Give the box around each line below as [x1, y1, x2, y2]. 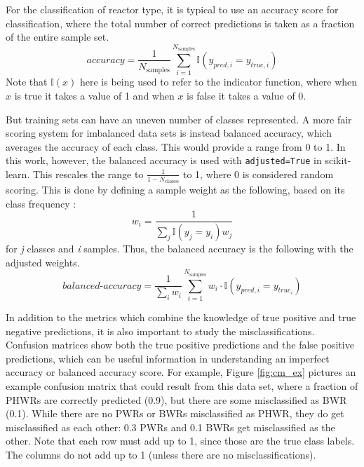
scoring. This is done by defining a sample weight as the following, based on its [6, 182, 345, 197]
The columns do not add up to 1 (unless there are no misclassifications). [6, 447, 316, 461]
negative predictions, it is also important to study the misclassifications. [6, 323, 315, 338]
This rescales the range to [32, 166, 144, 181]
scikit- [325, 153, 351, 168]
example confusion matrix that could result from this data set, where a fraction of [6, 378, 358, 393]
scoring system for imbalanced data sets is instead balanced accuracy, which [6, 126, 332, 140]
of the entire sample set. [6, 29, 109, 44]
